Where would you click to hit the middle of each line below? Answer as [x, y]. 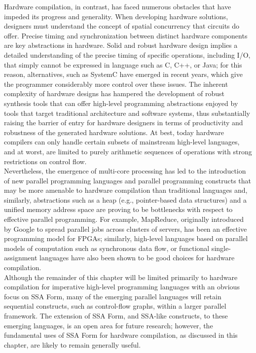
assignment [21, 258]
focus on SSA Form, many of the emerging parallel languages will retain [113, 296]
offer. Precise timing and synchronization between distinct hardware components [126, 35]
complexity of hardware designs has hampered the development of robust [114, 93]
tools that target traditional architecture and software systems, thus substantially [127, 113]
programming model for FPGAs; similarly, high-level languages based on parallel [126, 238]
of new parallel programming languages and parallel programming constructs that [128, 180]
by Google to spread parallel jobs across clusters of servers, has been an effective [126, 229]
